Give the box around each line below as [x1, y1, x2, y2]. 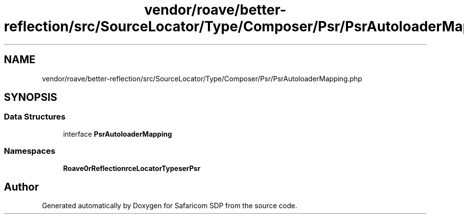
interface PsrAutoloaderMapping [63, 129, 172, 138]
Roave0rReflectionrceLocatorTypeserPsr [63, 164, 201, 172]
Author [4, 180, 39, 193]
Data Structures [4, 112, 66, 122]
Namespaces [4, 146, 56, 156]
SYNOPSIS [4, 91, 58, 104]
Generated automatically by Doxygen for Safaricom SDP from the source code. [42, 201, 297, 210]
